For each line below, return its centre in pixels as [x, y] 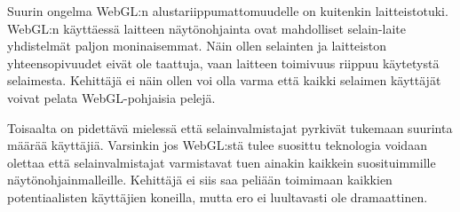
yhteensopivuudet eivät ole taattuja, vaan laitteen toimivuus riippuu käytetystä [223, 63]
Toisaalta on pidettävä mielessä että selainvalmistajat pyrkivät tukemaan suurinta [230, 127]
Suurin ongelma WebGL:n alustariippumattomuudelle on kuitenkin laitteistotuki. [228, 11]
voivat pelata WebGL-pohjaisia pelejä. [111, 97]
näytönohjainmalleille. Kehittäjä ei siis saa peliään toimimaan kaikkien [200, 180]
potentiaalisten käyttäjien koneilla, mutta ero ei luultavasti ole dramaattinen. [218, 196]
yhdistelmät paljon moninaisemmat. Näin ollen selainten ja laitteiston [197, 46]
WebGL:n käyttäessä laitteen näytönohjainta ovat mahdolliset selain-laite [207, 28]
